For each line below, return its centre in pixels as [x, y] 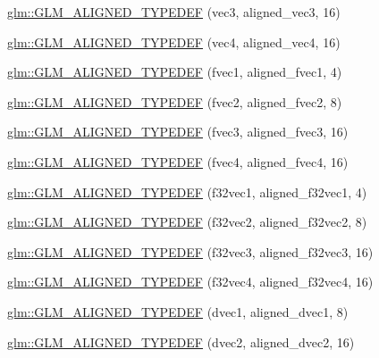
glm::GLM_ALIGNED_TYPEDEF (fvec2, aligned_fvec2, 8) [175, 101]
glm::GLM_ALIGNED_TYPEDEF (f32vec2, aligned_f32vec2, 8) [187, 222]
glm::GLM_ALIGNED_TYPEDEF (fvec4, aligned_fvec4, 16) [178, 161]
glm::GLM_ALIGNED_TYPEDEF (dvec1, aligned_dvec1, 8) [178, 311]
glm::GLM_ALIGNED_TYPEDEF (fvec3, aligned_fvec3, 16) [178, 132]
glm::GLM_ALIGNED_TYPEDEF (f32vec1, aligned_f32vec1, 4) [187, 191]
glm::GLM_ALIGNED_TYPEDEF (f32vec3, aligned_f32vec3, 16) [190, 251]
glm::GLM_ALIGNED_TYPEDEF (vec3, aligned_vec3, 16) [174, 12]
